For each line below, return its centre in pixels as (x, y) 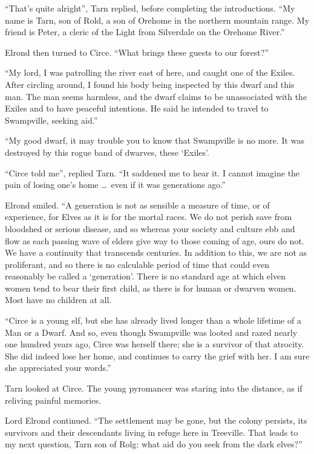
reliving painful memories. (53, 400)
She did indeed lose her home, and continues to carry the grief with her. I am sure (157, 356)
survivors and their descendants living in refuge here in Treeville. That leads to (152, 432)
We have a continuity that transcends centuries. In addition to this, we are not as (156, 252)
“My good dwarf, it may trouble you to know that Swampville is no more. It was (155, 140)
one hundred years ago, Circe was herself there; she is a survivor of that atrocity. (155, 344)
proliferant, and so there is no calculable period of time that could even (137, 264)
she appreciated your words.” (58, 368)
